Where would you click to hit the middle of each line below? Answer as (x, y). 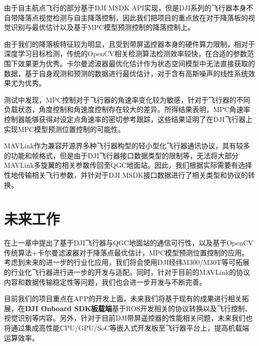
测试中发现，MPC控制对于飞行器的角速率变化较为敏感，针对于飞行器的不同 (127, 99)
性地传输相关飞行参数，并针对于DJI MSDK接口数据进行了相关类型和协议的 (126, 174)
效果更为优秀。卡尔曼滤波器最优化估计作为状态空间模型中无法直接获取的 (136, 63)
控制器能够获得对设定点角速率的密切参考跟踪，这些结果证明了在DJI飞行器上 (128, 119)
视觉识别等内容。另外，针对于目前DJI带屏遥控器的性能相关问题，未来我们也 (128, 318)
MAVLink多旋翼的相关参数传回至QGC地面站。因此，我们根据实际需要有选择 (128, 165)
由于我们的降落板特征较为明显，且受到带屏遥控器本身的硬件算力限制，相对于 (129, 44)
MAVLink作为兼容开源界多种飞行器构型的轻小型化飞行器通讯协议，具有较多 (127, 146)
